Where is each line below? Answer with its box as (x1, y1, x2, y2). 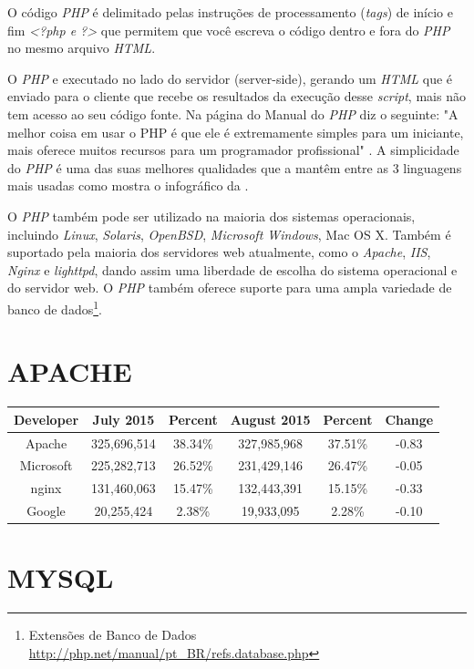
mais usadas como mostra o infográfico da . (7, 176, 249, 195)
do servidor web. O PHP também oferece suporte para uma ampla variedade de (7, 278, 452, 297)
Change (385, 409, 434, 428)
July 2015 (92, 409, 155, 428)
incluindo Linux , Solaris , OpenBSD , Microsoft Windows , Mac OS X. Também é (7, 224, 451, 243)
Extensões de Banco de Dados (28, 625, 197, 644)
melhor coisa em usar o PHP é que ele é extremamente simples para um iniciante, (7, 122, 464, 141)
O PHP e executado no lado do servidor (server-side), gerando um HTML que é (7, 68, 453, 87)
